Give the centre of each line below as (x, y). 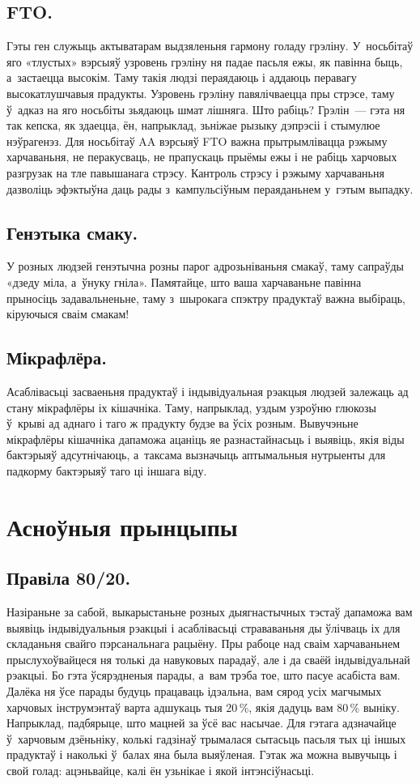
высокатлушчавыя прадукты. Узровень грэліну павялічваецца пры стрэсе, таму (201, 93)
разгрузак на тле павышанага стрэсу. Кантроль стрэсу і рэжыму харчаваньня (195, 172)
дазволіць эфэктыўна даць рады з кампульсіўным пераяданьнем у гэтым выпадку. (210, 188)
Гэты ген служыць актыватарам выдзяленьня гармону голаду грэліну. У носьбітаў (210, 46)
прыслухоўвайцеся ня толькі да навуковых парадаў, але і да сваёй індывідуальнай (208, 659)
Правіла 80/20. (69, 578)
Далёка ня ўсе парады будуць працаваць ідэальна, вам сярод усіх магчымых (194, 691)
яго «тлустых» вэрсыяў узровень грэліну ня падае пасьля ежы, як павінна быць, (205, 61)
